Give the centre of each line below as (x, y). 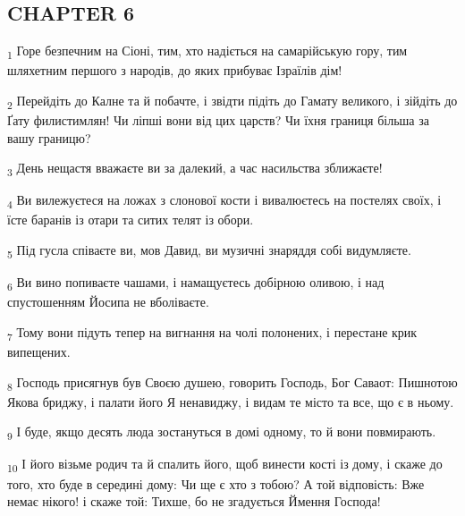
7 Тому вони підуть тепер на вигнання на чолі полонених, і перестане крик (212, 333)
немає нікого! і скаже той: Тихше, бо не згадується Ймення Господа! (194, 501)
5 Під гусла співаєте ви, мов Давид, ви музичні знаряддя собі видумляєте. (209, 251)
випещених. (39, 352)
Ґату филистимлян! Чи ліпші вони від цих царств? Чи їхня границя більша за (218, 120)
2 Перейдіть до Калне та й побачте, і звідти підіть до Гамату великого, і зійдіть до (232, 101)
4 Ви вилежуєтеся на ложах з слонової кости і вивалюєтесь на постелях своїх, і (224, 201)
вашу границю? (49, 137)
